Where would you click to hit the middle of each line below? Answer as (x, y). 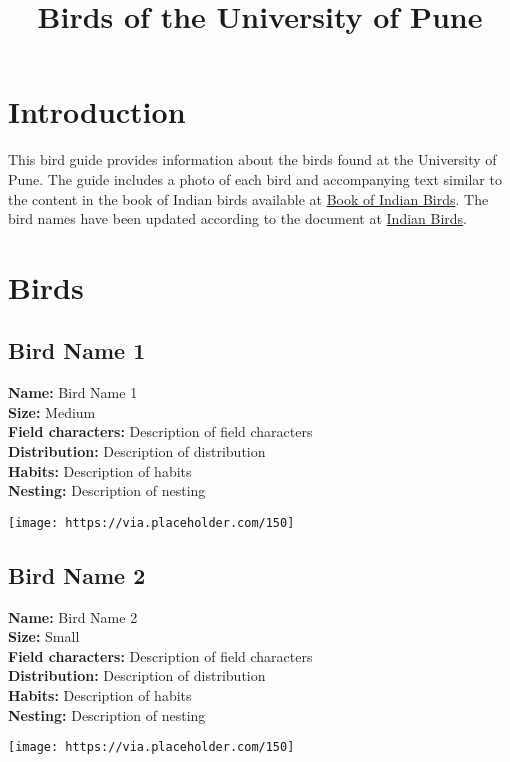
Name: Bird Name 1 (73, 392)
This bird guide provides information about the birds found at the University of (252, 159)
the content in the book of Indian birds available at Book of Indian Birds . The (248, 198)
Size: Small (44, 636)
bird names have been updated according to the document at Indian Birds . (238, 218)
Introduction (97, 111)
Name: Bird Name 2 (73, 616)
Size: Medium (52, 411)
